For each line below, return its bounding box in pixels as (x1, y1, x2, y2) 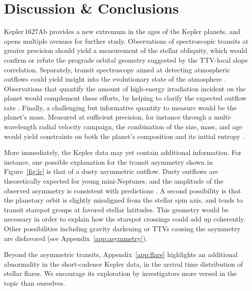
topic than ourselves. (4, 277, 66, 288)
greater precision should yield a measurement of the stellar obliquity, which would (4, 45, 248, 55)
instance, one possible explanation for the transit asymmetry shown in (4, 156, 213, 167)
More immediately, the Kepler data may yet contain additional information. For (4, 147, 242, 157)
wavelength (4, 121, 37, 132)
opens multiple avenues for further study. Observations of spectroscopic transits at (4, 35, 249, 46)
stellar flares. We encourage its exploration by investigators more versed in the (4, 268, 237, 278)
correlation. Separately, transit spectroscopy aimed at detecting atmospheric (4, 64, 231, 74)
